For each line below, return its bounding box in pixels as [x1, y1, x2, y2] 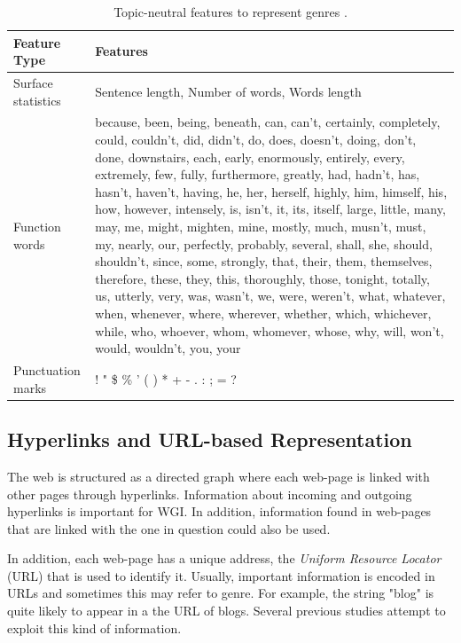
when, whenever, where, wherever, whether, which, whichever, [95, 304, 432, 322]
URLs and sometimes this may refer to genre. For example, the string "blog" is [7, 584, 434, 602]
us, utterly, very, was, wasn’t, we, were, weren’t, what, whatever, [95, 286, 446, 305]
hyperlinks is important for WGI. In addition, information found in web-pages [7, 502, 432, 521]
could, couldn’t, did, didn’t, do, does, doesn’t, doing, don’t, [95, 130, 417, 149]
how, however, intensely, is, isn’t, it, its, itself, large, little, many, [95, 200, 446, 218]
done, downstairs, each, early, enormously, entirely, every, [95, 147, 405, 166]
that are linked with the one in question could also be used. [7, 519, 331, 537]
